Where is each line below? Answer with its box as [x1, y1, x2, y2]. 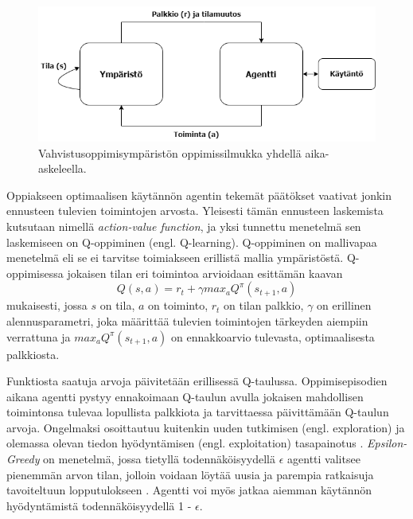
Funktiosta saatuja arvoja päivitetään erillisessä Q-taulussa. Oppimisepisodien [6, 373, 388, 389]
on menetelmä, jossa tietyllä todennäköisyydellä [43, 451, 276, 467]
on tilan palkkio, [224, 297, 304, 314]
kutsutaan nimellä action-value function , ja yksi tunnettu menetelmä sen [6, 217, 361, 234]
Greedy [6, 451, 40, 467]
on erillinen [317, 297, 372, 314]
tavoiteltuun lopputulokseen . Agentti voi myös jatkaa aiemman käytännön [6, 482, 372, 498]
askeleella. [38, 160, 87, 177]
